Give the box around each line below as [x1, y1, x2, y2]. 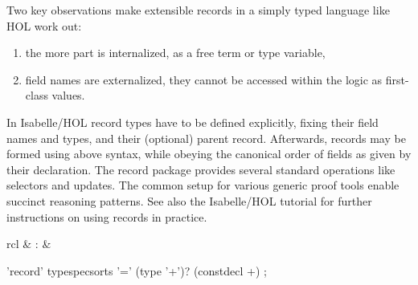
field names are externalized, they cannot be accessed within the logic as [25, 71, 383, 88]
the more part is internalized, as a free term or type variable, [25, 44, 326, 61]
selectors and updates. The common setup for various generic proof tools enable [6, 177, 400, 193]
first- [385, 71, 409, 88]
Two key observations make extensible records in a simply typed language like [6, 2, 390, 18]
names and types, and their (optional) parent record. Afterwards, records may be [6, 129, 406, 146]
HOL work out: [6, 17, 82, 34]
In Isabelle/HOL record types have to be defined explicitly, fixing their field [6, 113, 379, 130]
